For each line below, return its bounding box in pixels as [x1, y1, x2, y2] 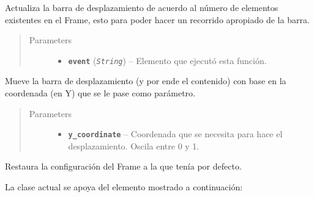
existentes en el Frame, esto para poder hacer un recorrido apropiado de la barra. [5, 13, 310, 26]
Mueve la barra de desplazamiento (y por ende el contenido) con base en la [5, 74, 286, 87]
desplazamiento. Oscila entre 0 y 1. [68, 139, 200, 152]
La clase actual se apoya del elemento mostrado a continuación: [5, 181, 243, 193]
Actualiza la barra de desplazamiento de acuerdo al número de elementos [5, 1, 278, 13]
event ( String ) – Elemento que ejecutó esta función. [68, 54, 267, 66]
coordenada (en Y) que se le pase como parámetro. [5, 87, 195, 99]
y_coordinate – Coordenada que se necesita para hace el [68, 127, 283, 140]
